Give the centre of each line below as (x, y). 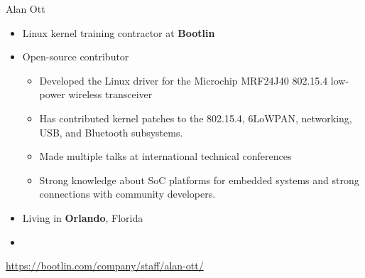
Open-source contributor (76, 57)
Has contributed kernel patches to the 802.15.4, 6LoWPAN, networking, (196, 118)
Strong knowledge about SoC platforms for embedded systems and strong (199, 180)
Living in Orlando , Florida (83, 217)
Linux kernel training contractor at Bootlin (119, 32)
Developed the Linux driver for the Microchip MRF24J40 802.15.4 (184, 80)
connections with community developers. (127, 194)
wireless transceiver (110, 94)
